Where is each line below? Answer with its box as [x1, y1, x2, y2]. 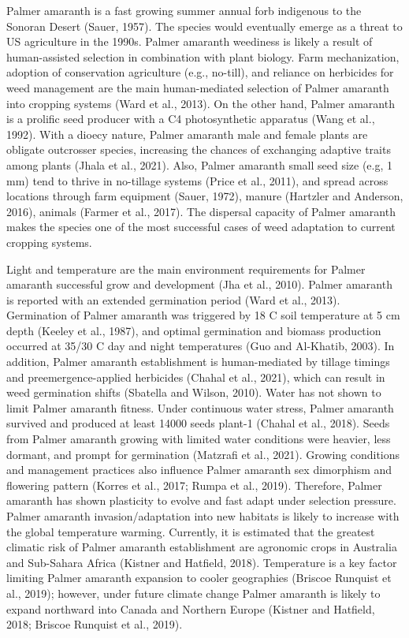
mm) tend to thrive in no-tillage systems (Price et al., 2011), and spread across [6, 172, 389, 188]
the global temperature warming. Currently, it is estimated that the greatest [6, 523, 375, 539]
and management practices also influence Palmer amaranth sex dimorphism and [6, 461, 392, 478]
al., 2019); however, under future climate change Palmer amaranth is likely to [6, 584, 381, 601]
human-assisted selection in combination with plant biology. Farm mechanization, [6, 48, 400, 65]
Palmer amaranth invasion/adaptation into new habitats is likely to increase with [6, 508, 400, 524]
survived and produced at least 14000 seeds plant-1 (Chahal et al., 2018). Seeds [6, 415, 390, 431]
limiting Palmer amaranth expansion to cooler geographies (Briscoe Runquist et [6, 569, 392, 586]
